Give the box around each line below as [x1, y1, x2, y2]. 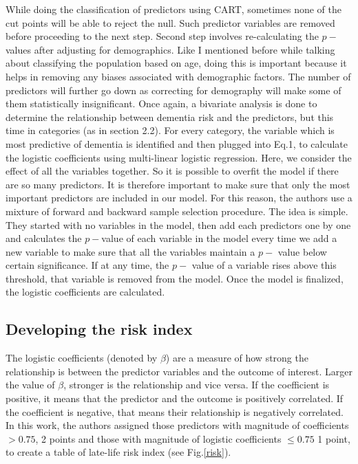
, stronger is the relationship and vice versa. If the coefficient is [63, 377, 330, 392]
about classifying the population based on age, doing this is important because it [6, 56, 347, 70]
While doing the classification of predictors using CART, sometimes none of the [6, 2, 341, 16]
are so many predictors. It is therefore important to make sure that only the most [6, 177, 350, 191]
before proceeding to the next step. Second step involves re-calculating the [6, 29, 319, 43]
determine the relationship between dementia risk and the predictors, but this [6, 109, 334, 124]
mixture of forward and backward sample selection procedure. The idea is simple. [6, 203, 348, 218]
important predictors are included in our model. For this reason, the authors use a [6, 190, 352, 205]
